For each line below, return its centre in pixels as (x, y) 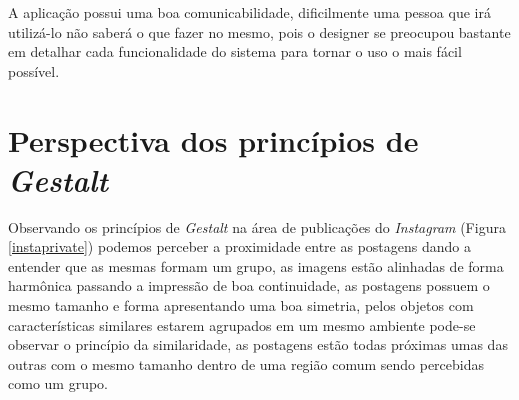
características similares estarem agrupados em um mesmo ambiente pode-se (242, 324)
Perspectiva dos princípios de (213, 139)
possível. (34, 70)
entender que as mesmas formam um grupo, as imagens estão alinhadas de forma (256, 265)
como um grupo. (58, 383)
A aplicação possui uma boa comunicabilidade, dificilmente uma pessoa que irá (249, 12)
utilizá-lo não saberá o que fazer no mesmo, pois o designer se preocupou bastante (259, 31)
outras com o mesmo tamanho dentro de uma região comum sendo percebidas (246, 363)
